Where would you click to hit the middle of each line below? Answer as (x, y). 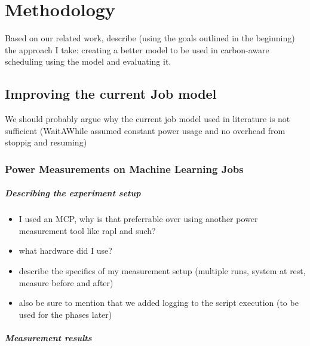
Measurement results (48, 338)
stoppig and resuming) (46, 142)
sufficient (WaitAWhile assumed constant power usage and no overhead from (145, 130)
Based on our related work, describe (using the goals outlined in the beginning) (150, 38)
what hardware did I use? (65, 251)
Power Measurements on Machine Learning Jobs (124, 169)
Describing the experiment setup (73, 193)
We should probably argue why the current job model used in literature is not (148, 119)
